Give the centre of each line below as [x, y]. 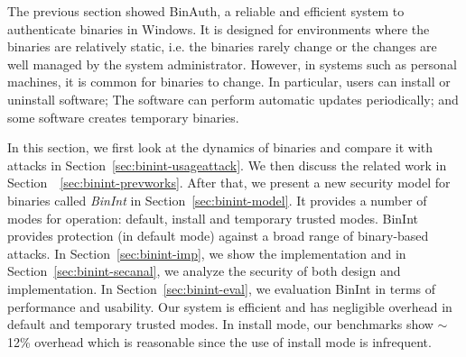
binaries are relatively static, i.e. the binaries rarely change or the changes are [222, 46]
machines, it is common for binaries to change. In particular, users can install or [229, 82]
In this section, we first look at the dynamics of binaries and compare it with [220, 147]
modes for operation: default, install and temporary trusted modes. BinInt [213, 218]
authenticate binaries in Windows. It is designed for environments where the [219, 28]
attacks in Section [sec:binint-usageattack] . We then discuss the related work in [227, 165]
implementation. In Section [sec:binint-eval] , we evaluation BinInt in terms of [222, 288]
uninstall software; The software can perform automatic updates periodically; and [233, 99]
